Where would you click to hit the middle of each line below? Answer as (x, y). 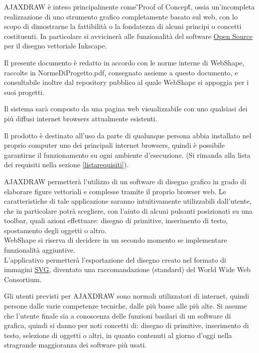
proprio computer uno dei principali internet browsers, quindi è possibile (115, 145)
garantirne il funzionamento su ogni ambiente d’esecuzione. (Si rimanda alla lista (127, 155)
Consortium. (23, 279)
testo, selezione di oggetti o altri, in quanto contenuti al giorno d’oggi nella (118, 335)
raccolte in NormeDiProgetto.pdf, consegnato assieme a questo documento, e (121, 72)
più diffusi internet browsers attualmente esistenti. (81, 118)
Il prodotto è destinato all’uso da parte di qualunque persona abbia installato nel (128, 135)
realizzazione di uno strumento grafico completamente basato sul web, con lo (121, 16)
